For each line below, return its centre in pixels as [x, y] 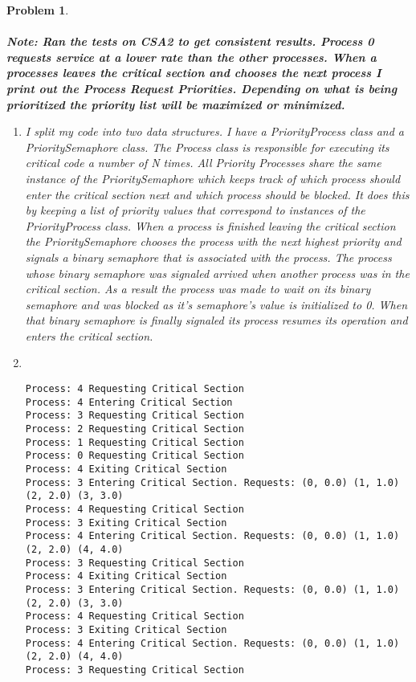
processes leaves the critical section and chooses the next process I [194, 73]
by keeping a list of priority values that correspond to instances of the [195, 210]
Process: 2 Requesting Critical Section [135, 429]
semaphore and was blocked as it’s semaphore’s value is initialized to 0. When [216, 304]
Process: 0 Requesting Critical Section [135, 456]
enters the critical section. [89, 335]
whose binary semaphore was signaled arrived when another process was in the [217, 273]
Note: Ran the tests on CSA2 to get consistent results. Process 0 [190, 41]
